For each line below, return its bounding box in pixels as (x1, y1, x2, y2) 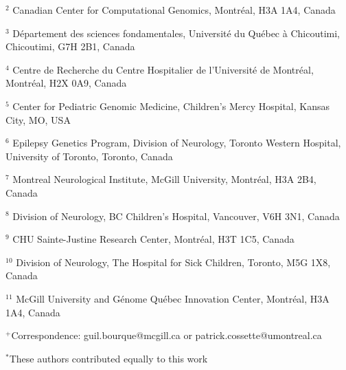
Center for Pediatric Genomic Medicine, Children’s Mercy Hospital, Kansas (12, 98, 330, 113)
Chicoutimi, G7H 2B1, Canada (5, 39, 135, 54)
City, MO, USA (5, 112, 71, 127)
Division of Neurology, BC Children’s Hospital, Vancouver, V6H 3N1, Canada (12, 208, 340, 223)
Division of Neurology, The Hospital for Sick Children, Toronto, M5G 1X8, (16, 254, 331, 269)
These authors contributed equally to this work (9, 351, 208, 365)
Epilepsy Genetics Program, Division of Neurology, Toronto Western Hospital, (12, 135, 341, 150)
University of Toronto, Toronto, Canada (5, 149, 173, 163)
